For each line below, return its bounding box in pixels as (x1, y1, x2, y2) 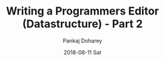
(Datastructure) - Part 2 (22, 17, 143, 31)
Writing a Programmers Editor (5, 4, 160, 18)
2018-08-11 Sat (63, 48, 102, 56)
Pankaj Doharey (62, 37, 103, 44)
